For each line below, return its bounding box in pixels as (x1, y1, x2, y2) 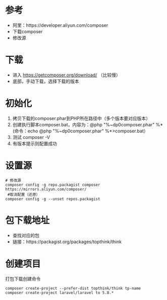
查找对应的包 (12, 232, 39, 238)
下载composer (12, 28, 43, 34)
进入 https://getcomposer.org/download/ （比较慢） (12, 71, 121, 78)
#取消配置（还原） (7, 192, 40, 197)
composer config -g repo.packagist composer (5, 182, 100, 187)
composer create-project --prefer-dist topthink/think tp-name (5, 285, 141, 291)
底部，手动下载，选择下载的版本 (12, 78, 79, 84)
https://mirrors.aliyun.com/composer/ (5, 187, 87, 192)
